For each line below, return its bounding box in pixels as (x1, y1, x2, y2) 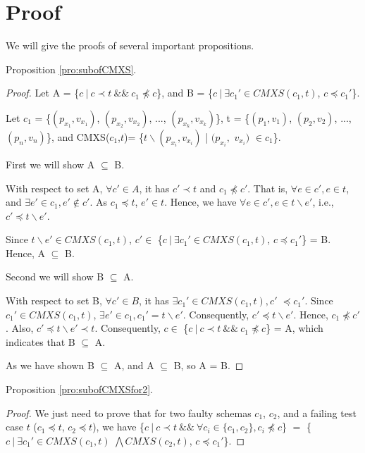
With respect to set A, (6, 180, 103, 195)
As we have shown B (6, 358, 94, 373)
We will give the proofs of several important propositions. (6, 38, 254, 53)
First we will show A (6, 156, 95, 171)
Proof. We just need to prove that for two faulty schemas (6, 405, 252, 420)
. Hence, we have (164, 194, 237, 209)
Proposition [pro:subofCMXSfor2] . (6, 382, 154, 397)
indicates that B (6, 334, 75, 349)
